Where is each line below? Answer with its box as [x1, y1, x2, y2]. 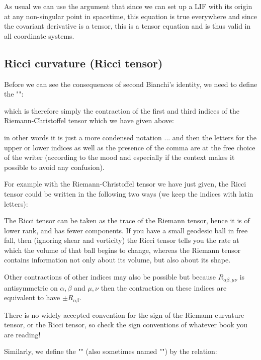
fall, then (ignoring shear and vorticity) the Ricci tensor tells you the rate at [4, 235, 239, 245]
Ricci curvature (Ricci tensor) [4, 55, 163, 70]
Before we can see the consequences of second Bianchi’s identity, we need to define [4, 78, 257, 89]
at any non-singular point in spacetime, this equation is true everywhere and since [4, 11, 257, 21]
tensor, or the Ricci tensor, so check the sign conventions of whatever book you [4, 319, 248, 330]
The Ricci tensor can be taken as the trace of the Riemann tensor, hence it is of [4, 215, 250, 226]
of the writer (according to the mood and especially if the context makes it [4, 152, 235, 162]
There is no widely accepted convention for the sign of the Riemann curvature [4, 309, 244, 320]
